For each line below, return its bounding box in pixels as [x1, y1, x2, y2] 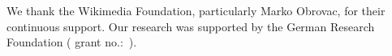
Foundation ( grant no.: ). [6, 34, 137, 50]
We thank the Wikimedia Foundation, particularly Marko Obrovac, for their [6, 2, 386, 18]
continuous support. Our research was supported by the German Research [6, 18, 375, 34]
